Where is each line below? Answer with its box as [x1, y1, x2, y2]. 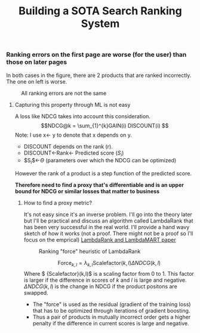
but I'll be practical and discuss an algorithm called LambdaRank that [23, 217, 193, 224]
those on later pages [6, 58, 67, 66]
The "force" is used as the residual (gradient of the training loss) [32, 300, 191, 308]
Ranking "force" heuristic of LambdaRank [38, 248, 141, 255]
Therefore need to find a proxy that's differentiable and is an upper [14, 181, 184, 189]
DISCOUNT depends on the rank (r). [23, 143, 113, 150]
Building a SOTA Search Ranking [19, 4, 182, 18]
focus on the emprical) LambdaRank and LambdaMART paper [23, 236, 176, 243]
